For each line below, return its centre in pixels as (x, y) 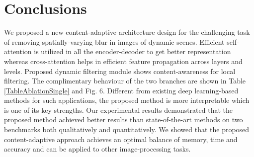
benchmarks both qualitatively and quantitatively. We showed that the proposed (127, 129)
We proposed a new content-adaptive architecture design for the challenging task (127, 32)
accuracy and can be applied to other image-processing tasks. (97, 149)
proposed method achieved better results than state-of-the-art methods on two (124, 119)
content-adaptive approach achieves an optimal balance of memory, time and (121, 139)
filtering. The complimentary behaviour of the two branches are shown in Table (125, 81)
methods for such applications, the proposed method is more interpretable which (127, 100)
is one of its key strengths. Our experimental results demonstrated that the (118, 110)
